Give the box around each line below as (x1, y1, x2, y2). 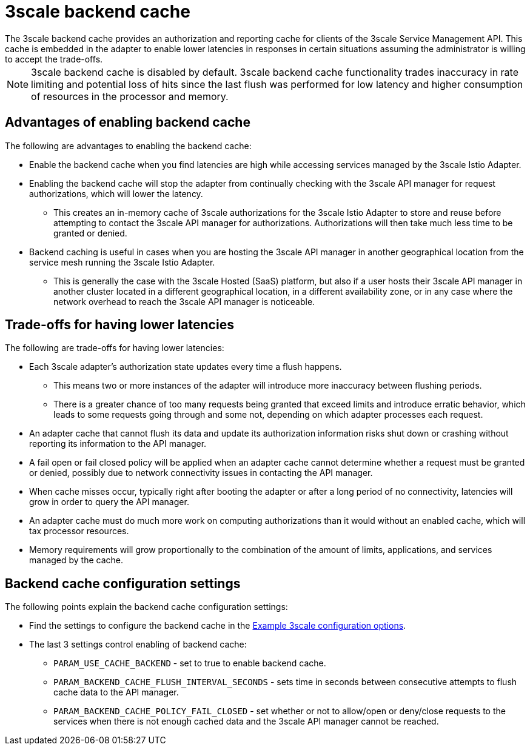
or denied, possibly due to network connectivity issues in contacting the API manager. (29, 467, 373, 478)
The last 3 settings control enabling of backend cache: (29, 639, 247, 650)
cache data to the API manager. (53, 687, 179, 698)
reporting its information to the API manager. (29, 438, 207, 449)
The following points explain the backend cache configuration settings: (5, 601, 288, 612)
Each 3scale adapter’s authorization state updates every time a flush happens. (29, 361, 342, 372)
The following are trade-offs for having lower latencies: (5, 343, 224, 353)
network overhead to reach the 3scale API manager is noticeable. (53, 296, 315, 307)
